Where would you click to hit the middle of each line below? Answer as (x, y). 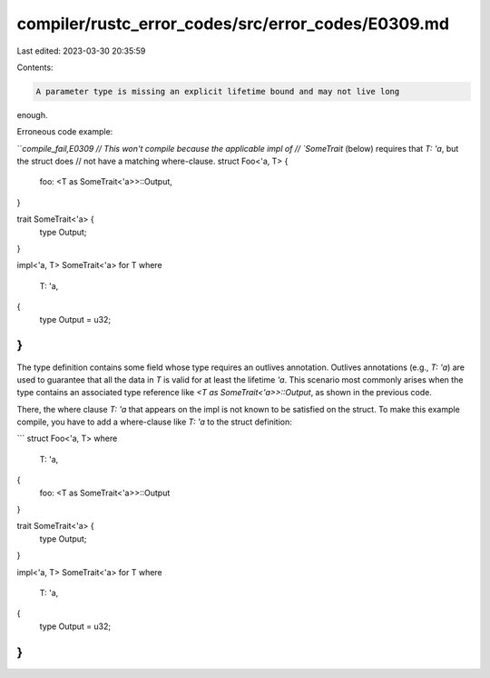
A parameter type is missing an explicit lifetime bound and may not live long (218, 91)
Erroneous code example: (65, 132)
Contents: (35, 67)
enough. (33, 115)
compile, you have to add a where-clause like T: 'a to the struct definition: (154, 422)
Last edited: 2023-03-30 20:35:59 (81, 51)
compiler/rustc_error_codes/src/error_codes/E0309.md (233, 24)
